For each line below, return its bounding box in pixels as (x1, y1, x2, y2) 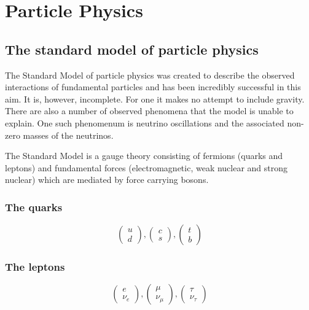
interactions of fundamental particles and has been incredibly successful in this (5, 80, 301, 93)
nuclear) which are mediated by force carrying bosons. (5, 173, 209, 186)
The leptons (5, 259, 65, 274)
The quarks (5, 199, 63, 214)
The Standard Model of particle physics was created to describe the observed (5, 68, 295, 81)
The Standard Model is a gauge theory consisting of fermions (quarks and (5, 149, 283, 162)
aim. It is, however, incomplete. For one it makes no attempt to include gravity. (5, 92, 305, 105)
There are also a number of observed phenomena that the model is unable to (5, 104, 294, 117)
